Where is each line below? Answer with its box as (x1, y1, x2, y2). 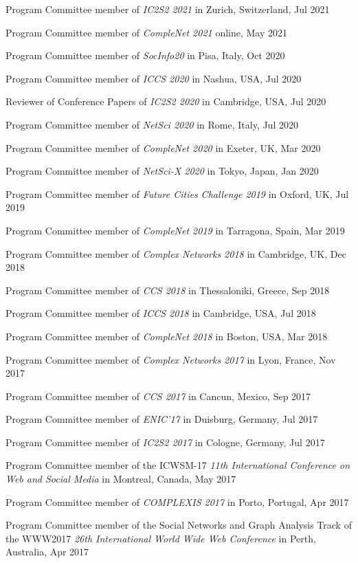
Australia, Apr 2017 (5, 544, 89, 559)
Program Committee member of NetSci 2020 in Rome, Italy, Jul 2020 (5, 117, 298, 131)
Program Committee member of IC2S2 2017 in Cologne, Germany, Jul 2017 (5, 434, 325, 449)
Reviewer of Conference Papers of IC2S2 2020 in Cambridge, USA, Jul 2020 (5, 94, 326, 109)
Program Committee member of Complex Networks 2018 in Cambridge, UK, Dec (5, 246, 346, 261)
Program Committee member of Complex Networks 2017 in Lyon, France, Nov (5, 352, 336, 366)
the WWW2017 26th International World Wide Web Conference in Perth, (5, 531, 316, 545)
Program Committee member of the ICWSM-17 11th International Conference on (5, 458, 350, 472)
